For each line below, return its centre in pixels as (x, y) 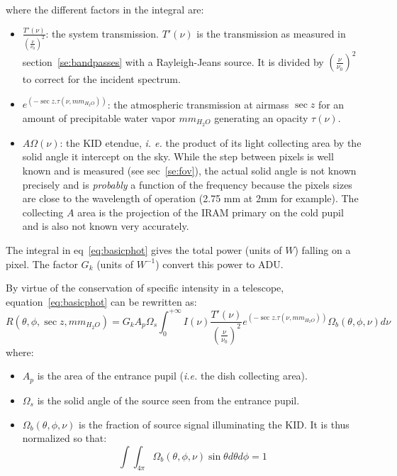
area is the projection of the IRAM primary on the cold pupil (211, 212)
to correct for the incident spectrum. (101, 79)
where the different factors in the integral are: (105, 9)
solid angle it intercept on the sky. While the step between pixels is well (178, 156)
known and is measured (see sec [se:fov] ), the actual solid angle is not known (189, 171)
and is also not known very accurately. (106, 226)
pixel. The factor (42, 264)
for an (331, 104)
